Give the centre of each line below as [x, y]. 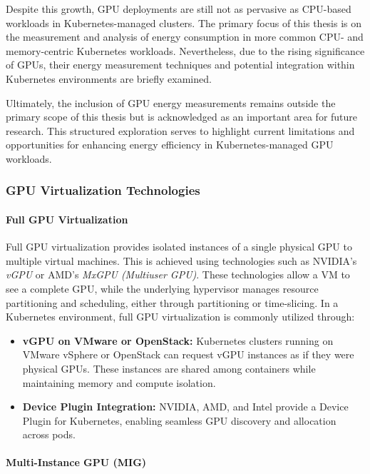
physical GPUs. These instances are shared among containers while [169, 368]
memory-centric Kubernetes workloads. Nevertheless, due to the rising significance [185, 50]
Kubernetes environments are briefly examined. [109, 78]
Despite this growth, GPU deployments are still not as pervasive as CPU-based [179, 9]
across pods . [49, 434]
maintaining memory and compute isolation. [119, 382]
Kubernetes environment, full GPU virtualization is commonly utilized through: [180, 317]
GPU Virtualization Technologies [103, 190]
